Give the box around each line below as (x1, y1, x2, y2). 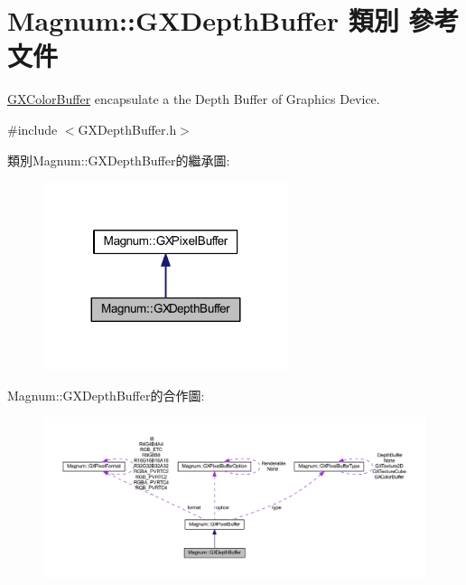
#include (7, 119, 58, 138)
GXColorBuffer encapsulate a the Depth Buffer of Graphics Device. (7, 90, 380, 109)
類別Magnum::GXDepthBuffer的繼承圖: (7, 150, 230, 169)
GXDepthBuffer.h (78, 119, 177, 138)
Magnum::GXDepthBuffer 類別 (7, 2, 399, 39)
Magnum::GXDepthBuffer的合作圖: (7, 385, 205, 404)
